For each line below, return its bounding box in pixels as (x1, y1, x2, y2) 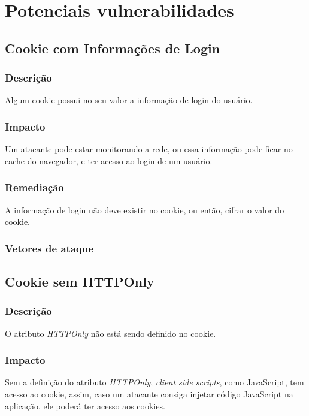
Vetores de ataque (5, 240, 94, 255)
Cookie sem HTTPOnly (5, 272, 154, 291)
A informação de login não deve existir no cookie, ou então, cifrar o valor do (5, 203, 284, 216)
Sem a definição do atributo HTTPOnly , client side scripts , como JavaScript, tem (5, 376, 304, 388)
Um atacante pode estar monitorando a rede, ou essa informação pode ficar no (5, 143, 293, 155)
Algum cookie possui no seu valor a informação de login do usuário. (5, 94, 253, 106)
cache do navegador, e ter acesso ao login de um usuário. (5, 154, 213, 167)
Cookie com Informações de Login (5, 38, 220, 57)
